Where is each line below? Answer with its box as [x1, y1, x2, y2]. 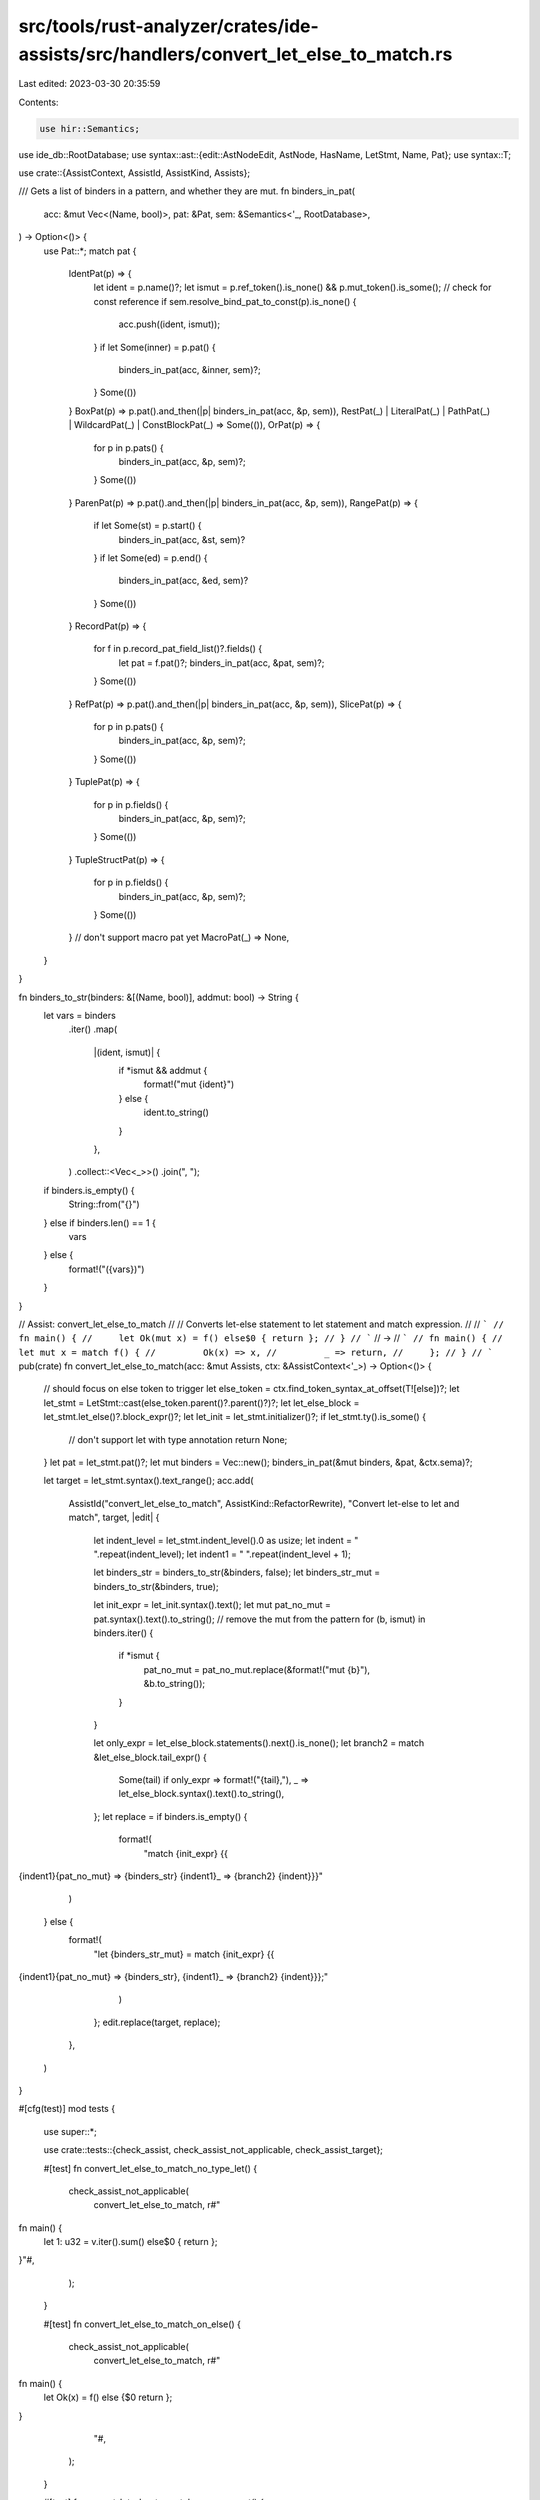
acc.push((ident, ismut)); [118, 318, 220, 330]
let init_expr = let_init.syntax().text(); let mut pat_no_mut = [93, 1599, 332, 1611]
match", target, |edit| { [68, 1511, 160, 1524]
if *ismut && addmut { [118, 1065, 208, 1077]
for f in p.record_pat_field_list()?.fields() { [93, 643, 263, 655]
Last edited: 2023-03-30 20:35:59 [18, 78, 161, 90]
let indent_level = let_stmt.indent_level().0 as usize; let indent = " [93, 1534, 359, 1546]
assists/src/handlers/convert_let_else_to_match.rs [18, 43, 453, 65]
